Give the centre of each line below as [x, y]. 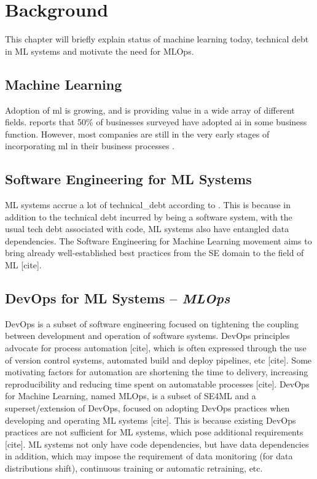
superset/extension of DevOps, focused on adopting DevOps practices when [147, 408]
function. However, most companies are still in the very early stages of [137, 134]
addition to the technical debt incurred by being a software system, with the [149, 216]
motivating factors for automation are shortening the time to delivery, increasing [157, 372]
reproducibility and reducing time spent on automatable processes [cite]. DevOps [157, 384]
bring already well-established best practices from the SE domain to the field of [155, 253]
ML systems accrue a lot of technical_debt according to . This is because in [148, 205]
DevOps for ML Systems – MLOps [118, 298]
